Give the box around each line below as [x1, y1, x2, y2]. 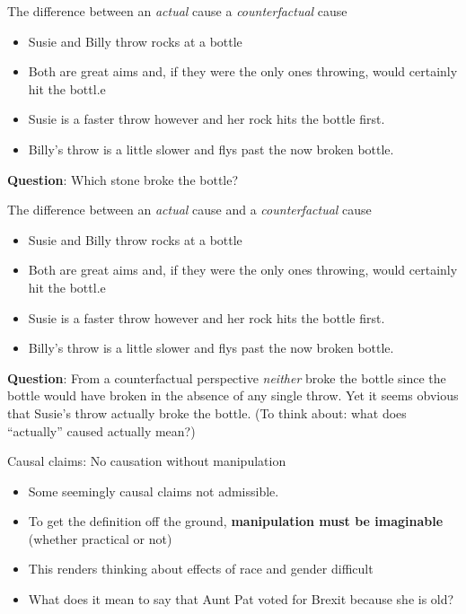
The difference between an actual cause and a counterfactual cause [7, 200, 372, 219]
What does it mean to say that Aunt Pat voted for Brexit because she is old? [28, 590, 454, 609]
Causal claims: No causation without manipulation [7, 452, 286, 470]
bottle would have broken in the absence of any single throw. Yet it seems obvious [7, 386, 459, 405]
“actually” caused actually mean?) [7, 421, 196, 440]
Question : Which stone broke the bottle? [7, 170, 239, 189]
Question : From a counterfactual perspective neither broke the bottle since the [7, 368, 446, 387]
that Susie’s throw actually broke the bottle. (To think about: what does [7, 403, 407, 422]
